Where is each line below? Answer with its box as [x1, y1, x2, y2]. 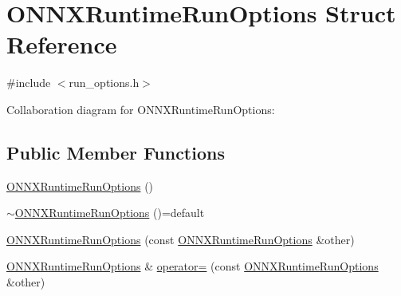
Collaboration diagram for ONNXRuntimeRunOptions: [6, 101, 275, 117]
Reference [6, 28, 117, 61]
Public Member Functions [6, 140, 225, 164]
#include [6, 74, 51, 91]
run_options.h [69, 74, 140, 91]
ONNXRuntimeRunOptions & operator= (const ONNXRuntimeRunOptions [6, 258, 379, 274]
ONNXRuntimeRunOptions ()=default [14, 204, 205, 221]
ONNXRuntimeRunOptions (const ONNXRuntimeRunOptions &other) [6, 231, 355, 247]
